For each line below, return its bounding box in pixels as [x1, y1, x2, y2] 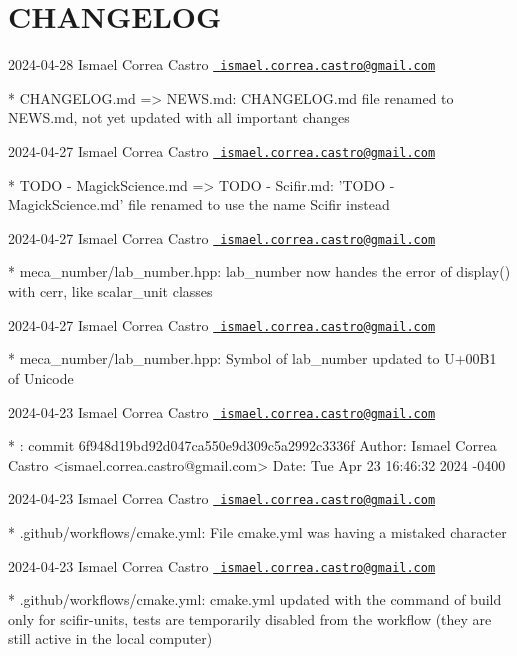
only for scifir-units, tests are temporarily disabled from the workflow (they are [8, 608, 492, 629]
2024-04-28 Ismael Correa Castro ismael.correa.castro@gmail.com [8, 54, 436, 75]
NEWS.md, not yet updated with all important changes [8, 107, 350, 128]
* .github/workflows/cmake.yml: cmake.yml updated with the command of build [8, 589, 502, 610]
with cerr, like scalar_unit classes [8, 281, 213, 302]
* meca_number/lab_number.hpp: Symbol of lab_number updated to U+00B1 [8, 348, 497, 369]
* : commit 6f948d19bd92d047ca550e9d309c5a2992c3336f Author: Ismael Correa [8, 435, 497, 456]
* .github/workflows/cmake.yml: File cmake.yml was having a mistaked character [8, 522, 507, 542]
